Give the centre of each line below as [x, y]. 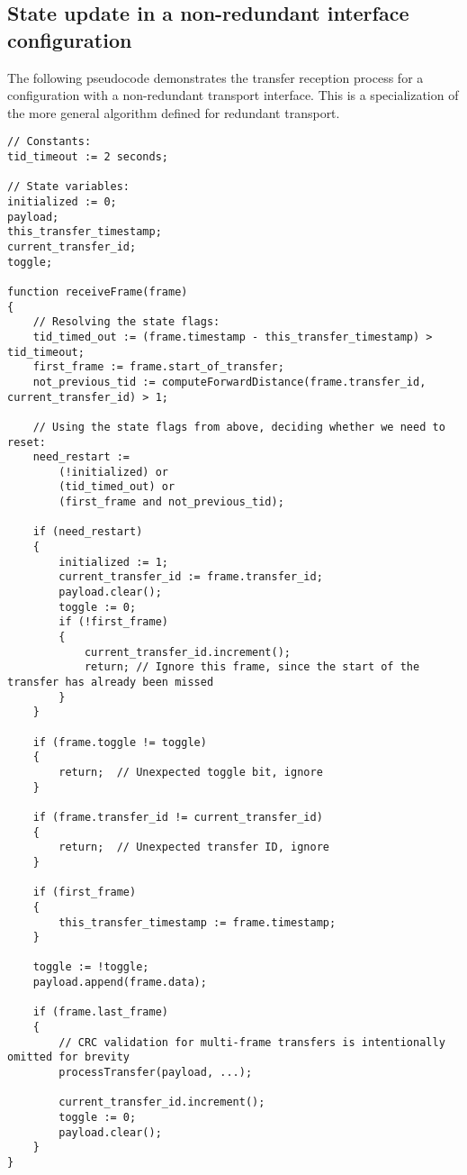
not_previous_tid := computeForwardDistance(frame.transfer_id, [229, 382]
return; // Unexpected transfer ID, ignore [194, 847]
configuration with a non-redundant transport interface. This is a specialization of [233, 95]
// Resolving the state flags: [126, 322]
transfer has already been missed [111, 682]
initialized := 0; [62, 202]
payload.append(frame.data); [120, 983]
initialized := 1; [113, 562]
